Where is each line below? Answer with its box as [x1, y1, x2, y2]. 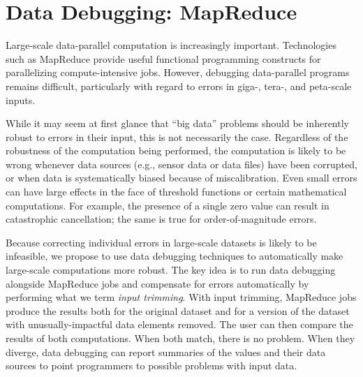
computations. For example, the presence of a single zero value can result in [6, 198, 329, 212]
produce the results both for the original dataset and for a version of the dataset [6, 303, 350, 318]
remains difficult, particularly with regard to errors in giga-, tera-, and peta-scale [6, 78, 352, 93]
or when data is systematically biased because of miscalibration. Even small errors [6, 170, 357, 185]
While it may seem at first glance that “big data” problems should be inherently [6, 116, 349, 131]
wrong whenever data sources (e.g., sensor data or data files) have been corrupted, [6, 156, 357, 171]
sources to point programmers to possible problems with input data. [6, 358, 297, 373]
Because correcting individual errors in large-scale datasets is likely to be [6, 235, 317, 249]
